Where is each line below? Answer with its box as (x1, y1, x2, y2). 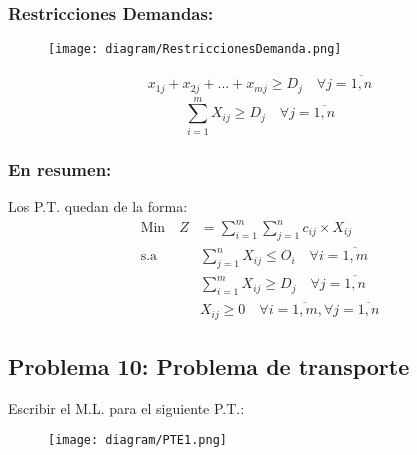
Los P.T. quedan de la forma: (8, 195, 188, 216)
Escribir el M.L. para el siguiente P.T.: (8, 397, 245, 418)
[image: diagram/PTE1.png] (48, 433, 227, 448)
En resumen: (8, 156, 112, 181)
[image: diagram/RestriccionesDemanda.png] (48, 42, 342, 57)
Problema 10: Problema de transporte (8, 351, 410, 382)
